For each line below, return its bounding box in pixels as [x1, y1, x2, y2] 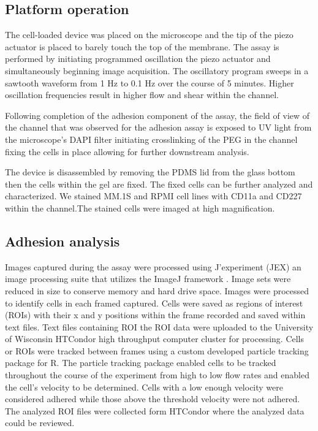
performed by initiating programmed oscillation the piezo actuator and [5, 52, 271, 65]
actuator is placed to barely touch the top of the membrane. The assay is [5, 40, 279, 53]
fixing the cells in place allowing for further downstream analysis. [5, 145, 249, 158]
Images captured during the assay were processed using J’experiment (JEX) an [5, 260, 301, 273]
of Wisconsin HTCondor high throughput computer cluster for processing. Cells [5, 332, 305, 345]
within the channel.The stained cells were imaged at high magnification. [5, 201, 275, 214]
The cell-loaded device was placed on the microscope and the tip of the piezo [5, 28, 293, 41]
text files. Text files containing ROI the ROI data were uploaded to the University [5, 320, 314, 333]
